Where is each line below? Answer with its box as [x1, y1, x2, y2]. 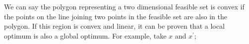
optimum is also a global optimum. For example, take [4, 30, 167, 41]
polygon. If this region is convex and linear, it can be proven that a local [4, 21, 225, 31]
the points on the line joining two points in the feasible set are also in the [4, 11, 227, 21]
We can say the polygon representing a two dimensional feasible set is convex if [4, 1, 245, 11]
